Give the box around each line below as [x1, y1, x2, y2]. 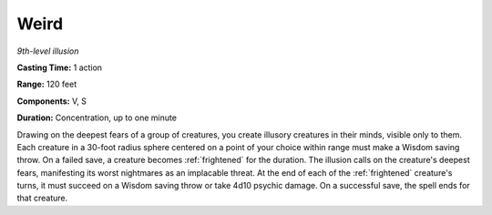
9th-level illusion [16, 46, 79, 56]
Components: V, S [16, 96, 87, 107]
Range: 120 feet [16, 78, 77, 90]
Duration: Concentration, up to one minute [16, 112, 178, 123]
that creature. [16, 192, 68, 204]
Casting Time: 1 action [16, 62, 103, 73]
